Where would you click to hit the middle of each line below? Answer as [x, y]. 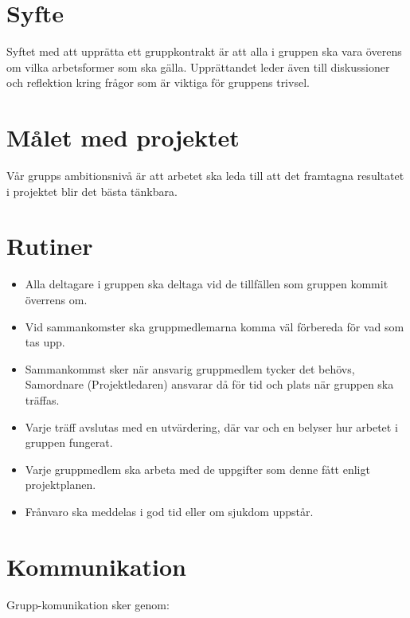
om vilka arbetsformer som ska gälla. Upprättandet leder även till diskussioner [198, 66]
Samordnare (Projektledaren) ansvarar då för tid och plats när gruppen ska [209, 384]
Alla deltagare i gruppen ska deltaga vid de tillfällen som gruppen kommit [207, 284]
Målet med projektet [123, 137]
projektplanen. [61, 485]
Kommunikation [96, 566]
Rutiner [50, 246]
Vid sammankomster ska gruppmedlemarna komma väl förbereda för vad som [215, 326]
